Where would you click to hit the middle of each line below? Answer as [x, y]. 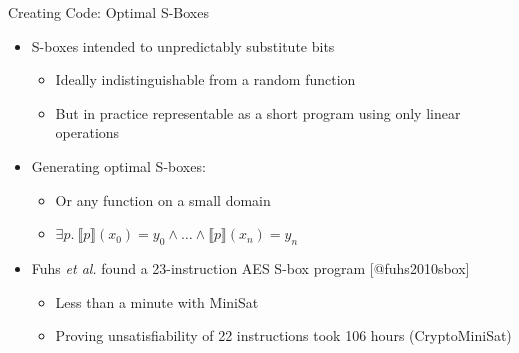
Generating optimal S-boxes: [118, 165]
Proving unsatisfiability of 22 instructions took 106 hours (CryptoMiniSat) [283, 335]
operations [87, 132]
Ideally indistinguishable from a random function [205, 79]
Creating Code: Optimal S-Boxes [108, 12]
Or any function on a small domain [163, 199]
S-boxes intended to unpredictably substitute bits [183, 45]
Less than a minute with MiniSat [157, 301]
